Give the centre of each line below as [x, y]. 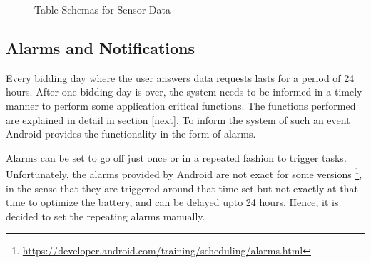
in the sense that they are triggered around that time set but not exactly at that [182, 188]
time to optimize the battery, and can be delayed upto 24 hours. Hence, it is [172, 202]
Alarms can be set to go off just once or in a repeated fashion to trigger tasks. [176, 157]
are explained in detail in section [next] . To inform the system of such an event [178, 119]
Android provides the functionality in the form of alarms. [131, 134]
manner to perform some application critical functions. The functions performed [181, 105]
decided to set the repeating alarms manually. [106, 216]
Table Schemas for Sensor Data [102, 9]
